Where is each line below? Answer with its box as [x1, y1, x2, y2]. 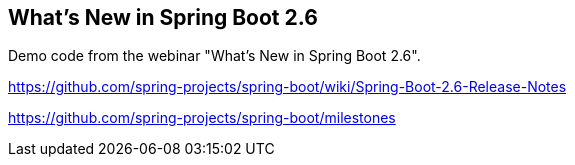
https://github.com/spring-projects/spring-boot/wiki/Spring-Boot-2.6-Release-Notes [8, 78, 567, 96]
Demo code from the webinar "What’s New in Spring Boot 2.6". [8, 47, 421, 65]
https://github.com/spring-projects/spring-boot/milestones [8, 109, 396, 127]
